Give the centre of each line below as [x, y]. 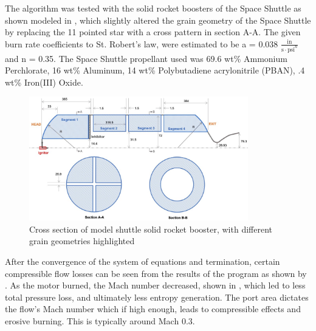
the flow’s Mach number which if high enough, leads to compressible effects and [153, 309]
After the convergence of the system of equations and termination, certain [143, 261]
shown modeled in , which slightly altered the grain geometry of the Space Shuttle [158, 20]
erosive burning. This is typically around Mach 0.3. [100, 320]
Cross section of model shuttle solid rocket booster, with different [151, 229]
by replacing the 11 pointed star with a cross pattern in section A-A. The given [153, 32]
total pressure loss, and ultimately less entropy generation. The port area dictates [157, 297]
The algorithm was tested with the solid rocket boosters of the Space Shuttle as [153, 8]
